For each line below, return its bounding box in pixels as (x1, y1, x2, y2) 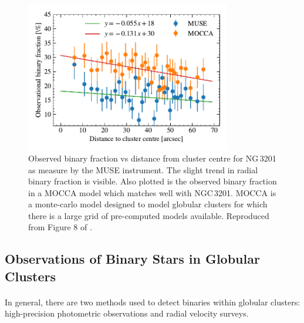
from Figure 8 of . (28, 221, 92, 233)
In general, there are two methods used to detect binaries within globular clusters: (5, 295, 300, 308)
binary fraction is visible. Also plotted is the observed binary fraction (28, 175, 277, 187)
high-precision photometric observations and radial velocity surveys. (5, 307, 249, 319)
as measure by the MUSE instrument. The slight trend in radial (28, 163, 258, 176)
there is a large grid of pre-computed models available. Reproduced (28, 209, 269, 221)
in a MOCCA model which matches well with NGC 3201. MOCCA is (28, 186, 276, 198)
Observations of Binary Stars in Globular (5, 250, 260, 268)
